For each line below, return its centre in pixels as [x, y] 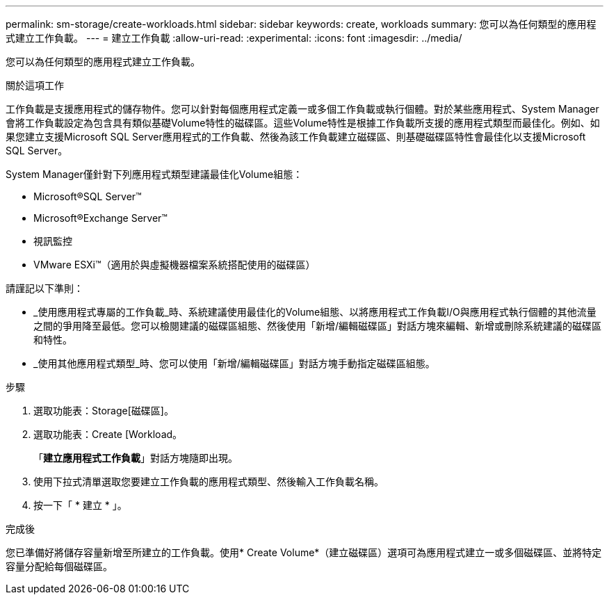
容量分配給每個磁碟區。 [59, 566]
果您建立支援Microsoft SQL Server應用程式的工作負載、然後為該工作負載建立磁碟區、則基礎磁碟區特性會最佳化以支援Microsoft [296, 137]
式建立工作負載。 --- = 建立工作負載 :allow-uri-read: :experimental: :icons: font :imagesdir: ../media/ [234, 38]
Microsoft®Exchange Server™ [100, 218]
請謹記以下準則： [44, 288]
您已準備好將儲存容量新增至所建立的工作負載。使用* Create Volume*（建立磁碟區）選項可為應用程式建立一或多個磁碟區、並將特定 [304, 552]
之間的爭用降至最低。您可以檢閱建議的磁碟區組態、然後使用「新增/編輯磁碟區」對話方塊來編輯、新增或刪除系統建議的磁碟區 [318, 326]
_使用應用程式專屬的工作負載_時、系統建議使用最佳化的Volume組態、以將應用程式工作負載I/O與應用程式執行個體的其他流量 [315, 312]
